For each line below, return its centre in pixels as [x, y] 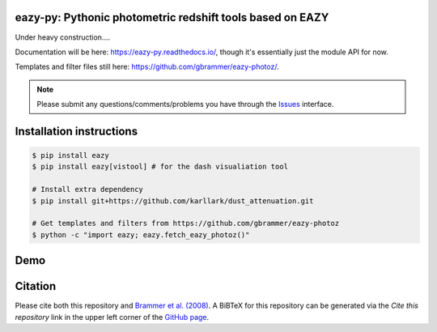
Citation [36, 286]
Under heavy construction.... [63, 37]
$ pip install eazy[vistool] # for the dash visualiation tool [160, 167]
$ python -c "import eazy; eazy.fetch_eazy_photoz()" [141, 234]
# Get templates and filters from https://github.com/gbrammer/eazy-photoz [186, 223]
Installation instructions [76, 131]
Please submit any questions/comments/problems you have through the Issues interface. [185, 104]
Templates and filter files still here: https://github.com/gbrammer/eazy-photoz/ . [147, 67]
